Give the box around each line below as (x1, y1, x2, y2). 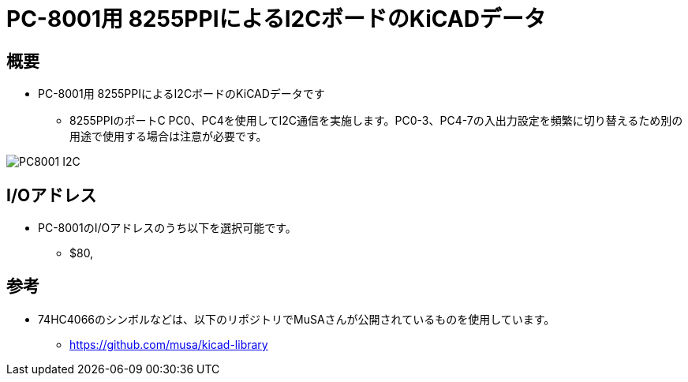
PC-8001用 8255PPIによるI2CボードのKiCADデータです (38, 87, 325, 101)
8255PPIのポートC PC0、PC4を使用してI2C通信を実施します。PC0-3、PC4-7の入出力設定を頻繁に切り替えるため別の (69, 114, 683, 128)
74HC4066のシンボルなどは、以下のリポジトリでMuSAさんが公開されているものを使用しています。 (38, 312, 555, 326)
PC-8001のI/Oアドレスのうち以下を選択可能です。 (38, 221, 297, 235)
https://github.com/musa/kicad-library (69, 337, 268, 351)
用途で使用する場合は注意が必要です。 (69, 129, 267, 144)
